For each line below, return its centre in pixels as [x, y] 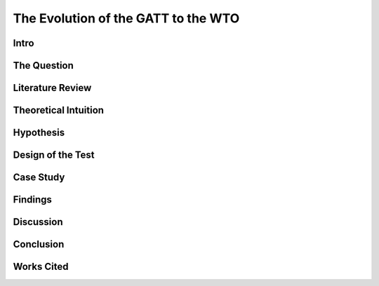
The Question [43, 66]
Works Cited [41, 267]
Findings [33, 200]
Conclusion [39, 244]
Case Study [39, 178]
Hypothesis [39, 133]
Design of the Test [54, 155]
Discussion [38, 222]
